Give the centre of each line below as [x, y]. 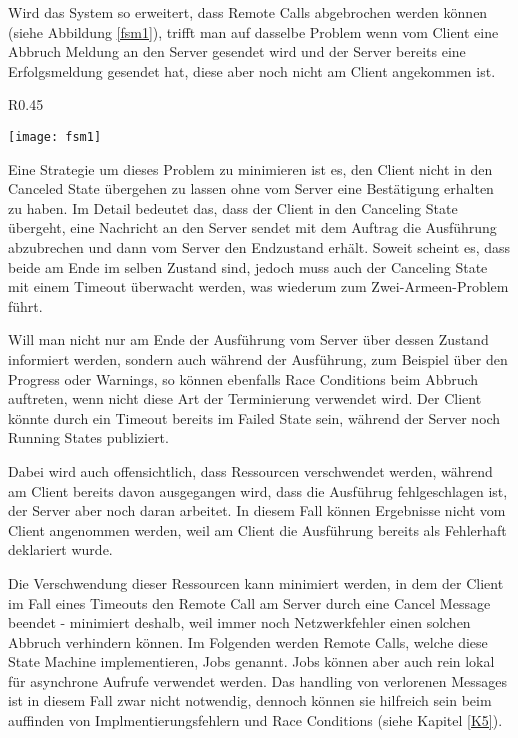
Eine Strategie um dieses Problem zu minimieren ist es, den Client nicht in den [250, 168]
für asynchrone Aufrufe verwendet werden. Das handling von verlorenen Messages [258, 680]
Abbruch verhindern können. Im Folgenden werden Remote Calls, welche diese [248, 641]
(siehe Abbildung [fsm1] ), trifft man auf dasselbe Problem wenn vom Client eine [253, 31]
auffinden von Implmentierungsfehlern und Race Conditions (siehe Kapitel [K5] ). [255, 720]
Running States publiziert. [88, 437]
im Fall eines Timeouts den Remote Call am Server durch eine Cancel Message [249, 602]
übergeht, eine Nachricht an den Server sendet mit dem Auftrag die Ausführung [252, 227]
